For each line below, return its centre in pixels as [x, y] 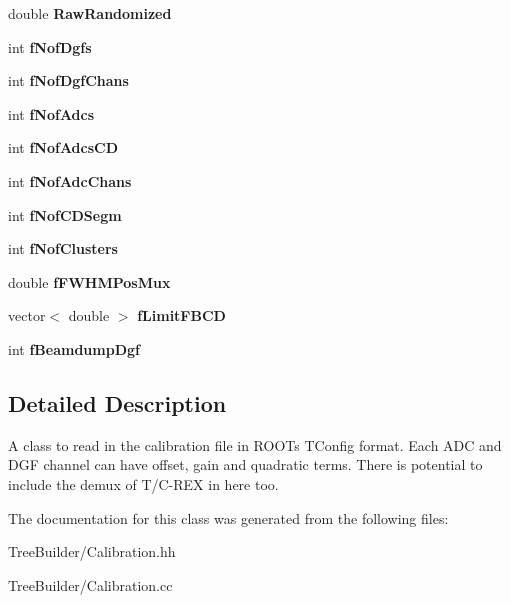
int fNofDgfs [50, 46]
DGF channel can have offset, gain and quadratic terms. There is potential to [245, 464]
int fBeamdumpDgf [74, 348]
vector [27, 315]
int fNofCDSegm [65, 214]
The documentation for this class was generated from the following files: [228, 517]
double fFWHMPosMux [89, 281]
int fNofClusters [63, 248]
